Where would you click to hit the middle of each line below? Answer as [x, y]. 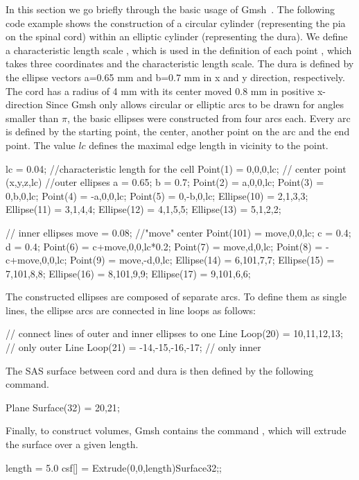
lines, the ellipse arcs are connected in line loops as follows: [131, 310]
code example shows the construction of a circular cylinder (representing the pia [176, 23]
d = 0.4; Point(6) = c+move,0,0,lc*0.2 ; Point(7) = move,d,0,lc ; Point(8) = [164, 246]
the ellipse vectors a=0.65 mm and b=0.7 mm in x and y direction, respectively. [175, 77]
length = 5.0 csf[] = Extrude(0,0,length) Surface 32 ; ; [114, 467]
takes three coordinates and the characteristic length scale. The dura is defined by [180, 63]
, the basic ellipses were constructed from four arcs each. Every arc [209, 118]
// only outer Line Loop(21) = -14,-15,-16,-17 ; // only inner [133, 347]
